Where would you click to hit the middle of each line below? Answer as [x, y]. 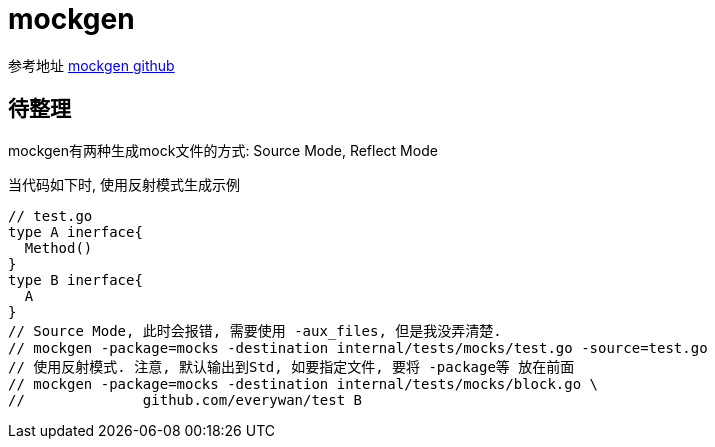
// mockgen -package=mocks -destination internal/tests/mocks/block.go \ [303, 383]
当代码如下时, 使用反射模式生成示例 [124, 184]
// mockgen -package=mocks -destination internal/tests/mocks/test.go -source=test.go [358, 347]
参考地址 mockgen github [91, 65]
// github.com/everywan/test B [185, 399]
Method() [58, 247]
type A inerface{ [75, 231]
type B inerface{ [75, 279]
